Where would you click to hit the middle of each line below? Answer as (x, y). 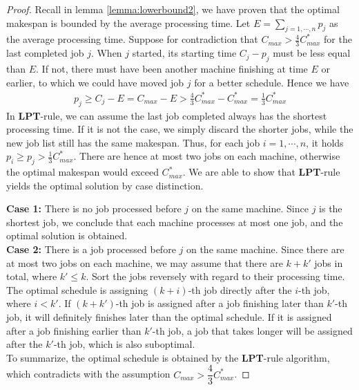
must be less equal (312, 53)
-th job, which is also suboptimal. (124, 344)
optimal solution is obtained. (67, 235)
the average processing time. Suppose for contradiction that (132, 39)
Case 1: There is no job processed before (94, 208)
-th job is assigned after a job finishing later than (220, 303)
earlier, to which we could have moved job (95, 82)
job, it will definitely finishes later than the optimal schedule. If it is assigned (169, 317)
